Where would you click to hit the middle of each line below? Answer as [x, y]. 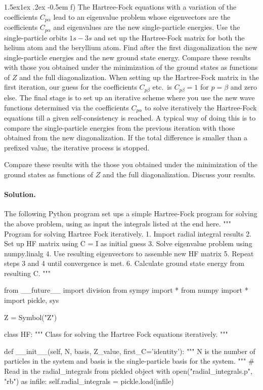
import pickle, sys [32, 300]
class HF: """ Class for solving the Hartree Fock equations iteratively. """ [116, 334]
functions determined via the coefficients [67, 107]
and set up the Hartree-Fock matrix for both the [169, 37]
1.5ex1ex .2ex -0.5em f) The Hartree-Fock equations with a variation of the [120, 7]
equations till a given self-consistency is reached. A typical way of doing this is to [130, 117]
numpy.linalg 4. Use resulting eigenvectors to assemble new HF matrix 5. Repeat [129, 253]
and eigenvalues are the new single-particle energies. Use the [147, 27]
